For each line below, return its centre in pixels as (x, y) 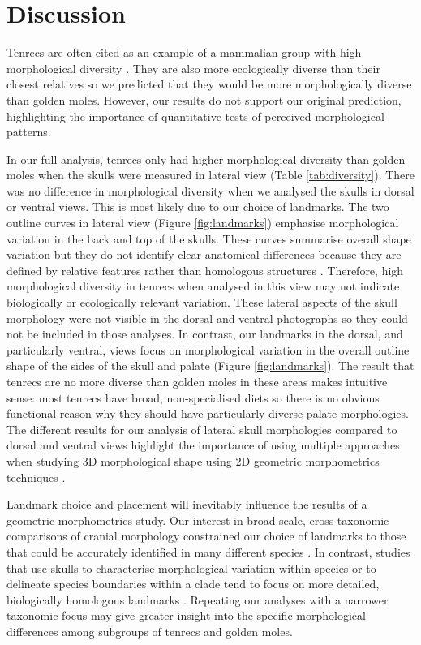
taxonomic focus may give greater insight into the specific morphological (186, 615)
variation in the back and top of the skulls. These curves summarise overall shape (209, 238)
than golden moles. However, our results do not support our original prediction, (204, 99)
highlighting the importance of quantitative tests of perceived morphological (195, 116)
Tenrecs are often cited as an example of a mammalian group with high (184, 52)
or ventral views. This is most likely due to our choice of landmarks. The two (198, 206)
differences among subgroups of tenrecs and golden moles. (150, 631)
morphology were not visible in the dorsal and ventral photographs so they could (207, 318)
